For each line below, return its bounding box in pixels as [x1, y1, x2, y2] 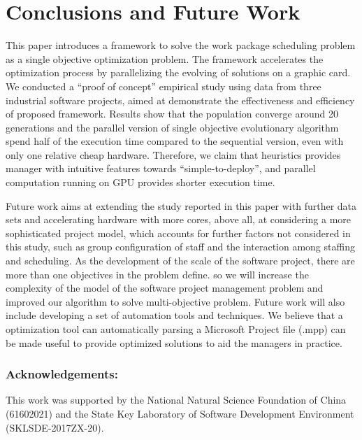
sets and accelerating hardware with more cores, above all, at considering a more [6, 212, 352, 227]
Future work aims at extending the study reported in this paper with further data [6, 198, 357, 213]
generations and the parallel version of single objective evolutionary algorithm [6, 120, 339, 134]
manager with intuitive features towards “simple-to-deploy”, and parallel [6, 161, 316, 176]
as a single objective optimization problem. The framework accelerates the [6, 51, 324, 66]
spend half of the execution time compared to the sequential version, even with [6, 134, 344, 148]
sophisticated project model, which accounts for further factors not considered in [6, 225, 351, 240]
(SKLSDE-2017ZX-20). [6, 420, 104, 434]
